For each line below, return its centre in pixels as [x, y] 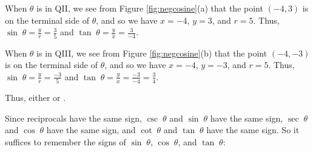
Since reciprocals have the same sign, [73, 118]
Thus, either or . [35, 97]
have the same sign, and [91, 130]
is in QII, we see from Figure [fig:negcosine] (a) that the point [150, 8]
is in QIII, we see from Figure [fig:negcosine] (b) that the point [152, 53]
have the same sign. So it [253, 130]
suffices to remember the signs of [66, 141]
